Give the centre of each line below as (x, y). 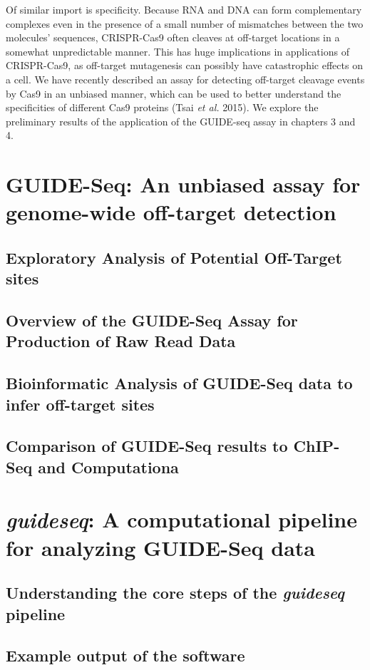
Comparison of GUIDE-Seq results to (147, 446)
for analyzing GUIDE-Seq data (160, 547)
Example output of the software (125, 655)
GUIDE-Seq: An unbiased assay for (183, 184)
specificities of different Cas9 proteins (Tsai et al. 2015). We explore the (162, 107)
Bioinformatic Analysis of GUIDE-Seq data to (179, 383)
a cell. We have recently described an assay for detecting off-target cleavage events (185, 79)
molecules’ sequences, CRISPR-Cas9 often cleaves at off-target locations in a (173, 37)
